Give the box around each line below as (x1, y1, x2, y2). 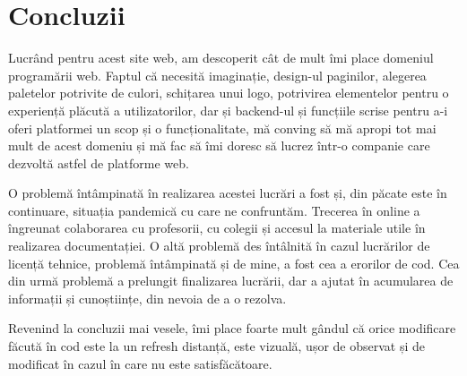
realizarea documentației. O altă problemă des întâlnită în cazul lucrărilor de (8, 236, 430, 255)
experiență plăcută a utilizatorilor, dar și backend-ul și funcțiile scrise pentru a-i (8, 100, 448, 119)
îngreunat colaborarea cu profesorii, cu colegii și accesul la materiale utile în (8, 218, 426, 237)
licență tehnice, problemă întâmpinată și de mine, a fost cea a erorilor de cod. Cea (8, 253, 460, 272)
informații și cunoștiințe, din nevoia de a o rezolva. (8, 288, 287, 307)
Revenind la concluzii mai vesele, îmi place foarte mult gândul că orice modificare (8, 319, 456, 338)
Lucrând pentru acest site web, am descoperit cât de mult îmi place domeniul (8, 48, 434, 67)
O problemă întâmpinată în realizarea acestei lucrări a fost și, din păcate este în (8, 184, 447, 202)
